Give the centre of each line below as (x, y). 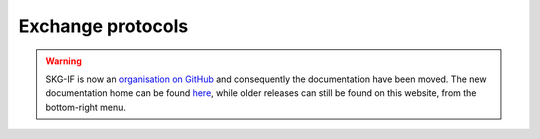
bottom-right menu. (86, 107)
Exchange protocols (103, 26)
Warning (63, 61)
